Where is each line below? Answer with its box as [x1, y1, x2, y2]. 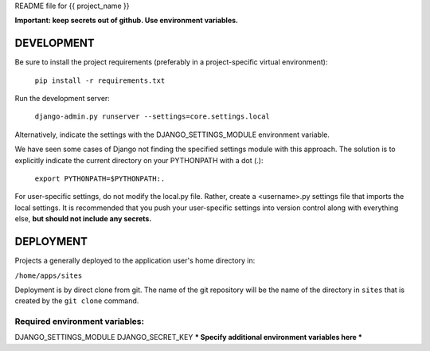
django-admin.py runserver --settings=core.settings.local [34, 112, 271, 121]
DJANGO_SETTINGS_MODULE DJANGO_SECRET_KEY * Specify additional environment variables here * [14, 333, 362, 342]
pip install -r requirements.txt [34, 76, 166, 85]
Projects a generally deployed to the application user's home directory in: [14, 255, 256, 266]
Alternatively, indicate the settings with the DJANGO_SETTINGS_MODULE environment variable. [14, 130, 330, 139]
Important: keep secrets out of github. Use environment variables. [14, 16, 239, 25]
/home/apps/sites [14, 271, 83, 280]
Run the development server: [14, 94, 111, 103]
